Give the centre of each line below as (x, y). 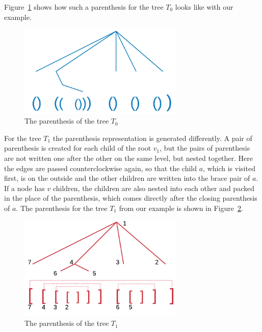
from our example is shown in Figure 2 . (181, 208)
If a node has (24, 188)
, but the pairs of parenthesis (205, 148)
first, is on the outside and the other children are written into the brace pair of (127, 178)
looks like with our (204, 7)
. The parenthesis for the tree (62, 208)
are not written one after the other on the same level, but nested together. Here (129, 158)
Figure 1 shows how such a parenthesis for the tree (84, 7)
